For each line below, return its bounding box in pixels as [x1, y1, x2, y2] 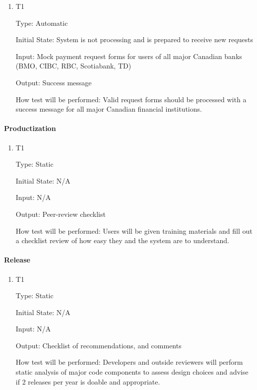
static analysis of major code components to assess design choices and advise [15, 367, 249, 377]
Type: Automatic [15, 17, 68, 28]
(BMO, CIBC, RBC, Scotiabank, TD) [15, 61, 131, 71]
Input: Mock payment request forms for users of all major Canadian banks [15, 51, 242, 61]
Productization [4, 123, 56, 133]
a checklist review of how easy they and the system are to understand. [15, 235, 229, 246]
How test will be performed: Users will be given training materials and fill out [15, 225, 253, 236]
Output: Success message [15, 77, 92, 87]
